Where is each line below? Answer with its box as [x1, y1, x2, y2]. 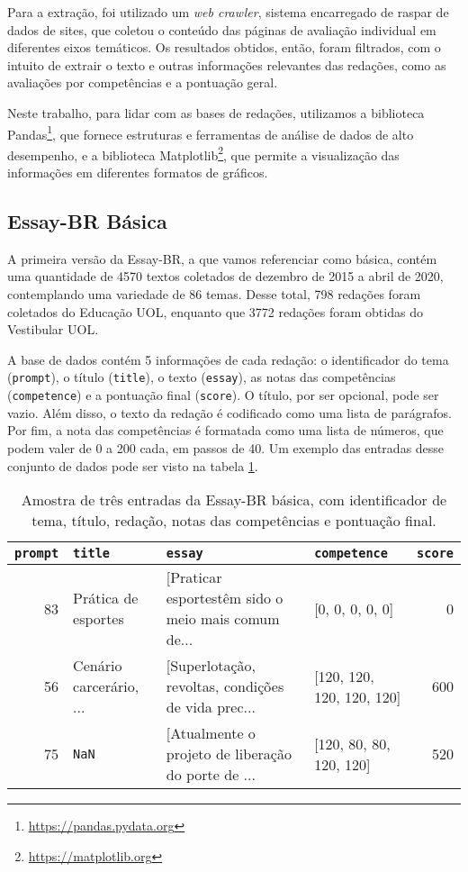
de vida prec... [166, 696, 256, 718]
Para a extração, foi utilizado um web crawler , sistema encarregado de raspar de [7, 3, 449, 21]
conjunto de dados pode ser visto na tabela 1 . [7, 456, 258, 475]
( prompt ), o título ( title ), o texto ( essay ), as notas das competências [7, 368, 396, 386]
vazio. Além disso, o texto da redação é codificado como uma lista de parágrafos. [7, 403, 452, 422]
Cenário [73, 655, 122, 677]
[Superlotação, [166, 655, 256, 677]
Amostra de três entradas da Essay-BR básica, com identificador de [21, 489, 447, 511]
